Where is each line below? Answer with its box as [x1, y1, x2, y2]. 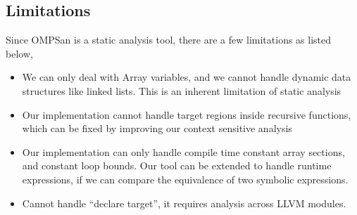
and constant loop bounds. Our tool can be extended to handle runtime [22, 158, 332, 173]
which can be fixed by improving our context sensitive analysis [22, 121, 292, 136]
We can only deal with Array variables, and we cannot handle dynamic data [22, 70, 351, 84]
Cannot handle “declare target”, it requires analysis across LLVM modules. [22, 195, 346, 210]
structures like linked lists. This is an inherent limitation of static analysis [22, 83, 342, 98]
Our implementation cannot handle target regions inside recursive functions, [22, 107, 351, 122]
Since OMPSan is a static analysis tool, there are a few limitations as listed [6, 32, 332, 47]
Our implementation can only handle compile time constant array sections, [22, 144, 345, 159]
